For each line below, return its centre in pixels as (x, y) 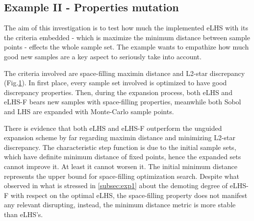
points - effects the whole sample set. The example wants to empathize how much (127, 47)
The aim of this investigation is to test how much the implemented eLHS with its (126, 28)
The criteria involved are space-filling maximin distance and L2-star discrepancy (125, 73)
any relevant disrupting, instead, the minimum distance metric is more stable (120, 205)
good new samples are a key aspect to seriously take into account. (103, 56)
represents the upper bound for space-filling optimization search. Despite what (122, 176)
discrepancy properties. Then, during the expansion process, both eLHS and (118, 92)
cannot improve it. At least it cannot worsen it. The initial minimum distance (121, 166)
